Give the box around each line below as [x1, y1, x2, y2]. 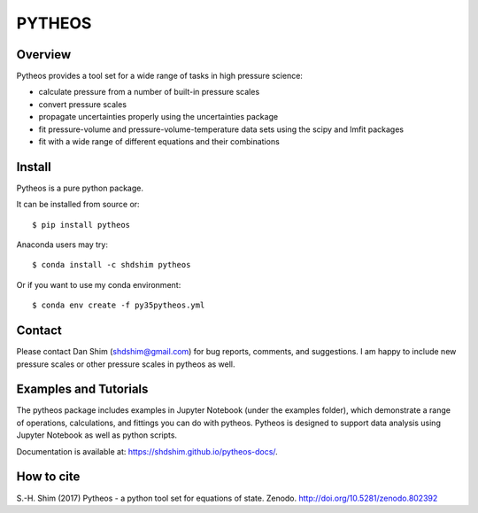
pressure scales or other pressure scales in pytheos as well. [16, 359, 235, 369]
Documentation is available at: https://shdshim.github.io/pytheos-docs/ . [16, 446, 278, 456]
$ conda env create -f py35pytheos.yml [32, 300, 205, 310]
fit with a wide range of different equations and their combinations [38, 136, 281, 147]
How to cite [16, 470, 81, 485]
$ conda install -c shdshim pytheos [32, 260, 191, 270]
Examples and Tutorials [16, 382, 149, 397]
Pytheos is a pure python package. [16, 183, 143, 193]
